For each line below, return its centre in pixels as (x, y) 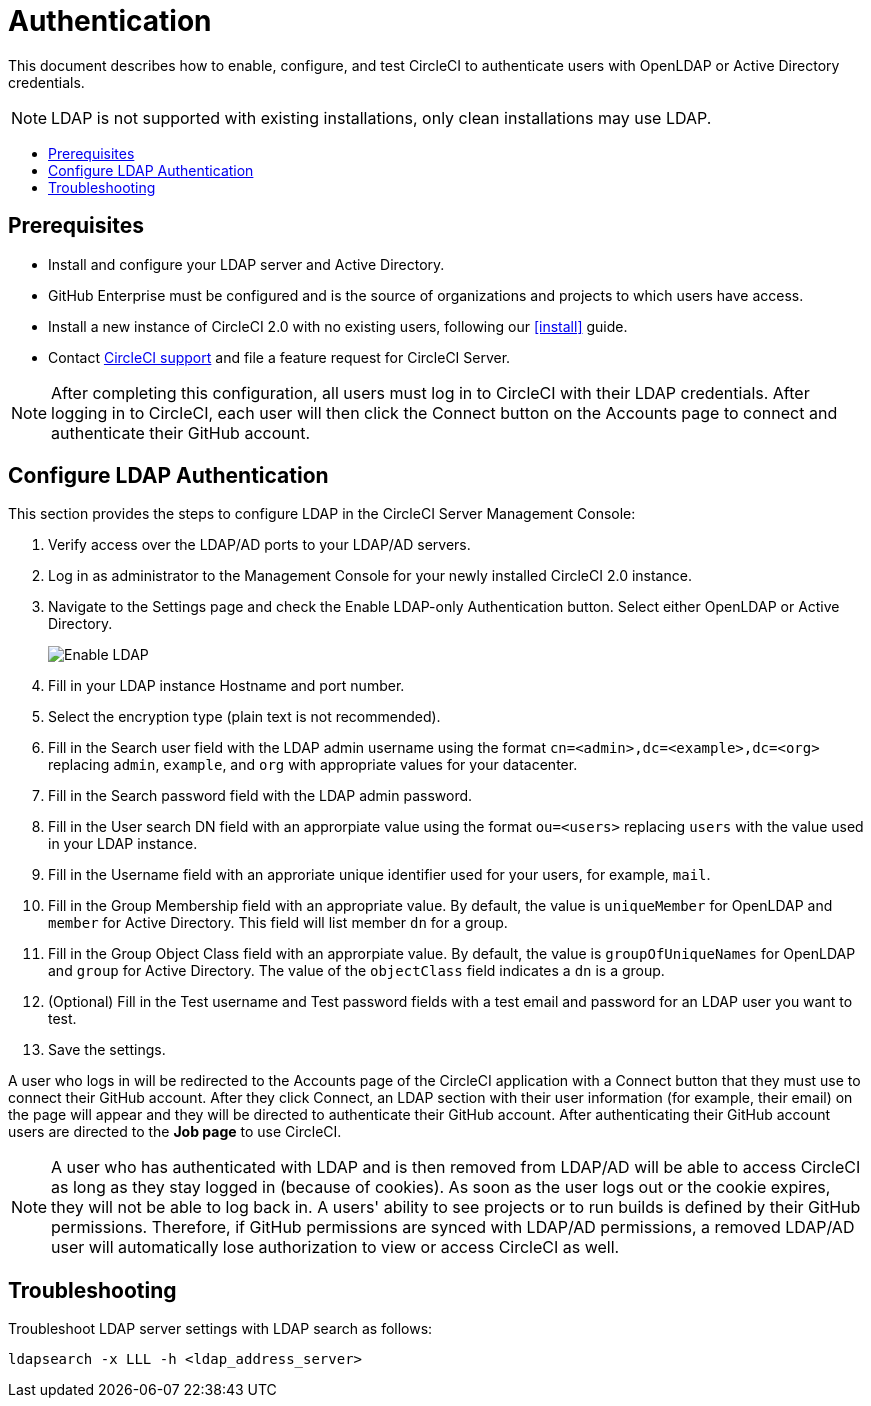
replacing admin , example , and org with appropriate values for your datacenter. (313, 765)
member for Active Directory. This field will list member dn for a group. (278, 923)
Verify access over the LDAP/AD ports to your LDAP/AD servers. (259, 545)
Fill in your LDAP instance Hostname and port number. (226, 686)
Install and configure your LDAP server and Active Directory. (246, 264)
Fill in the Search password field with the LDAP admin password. (260, 796)
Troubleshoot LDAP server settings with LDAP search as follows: (220, 1329)
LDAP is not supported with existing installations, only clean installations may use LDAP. (381, 117)
